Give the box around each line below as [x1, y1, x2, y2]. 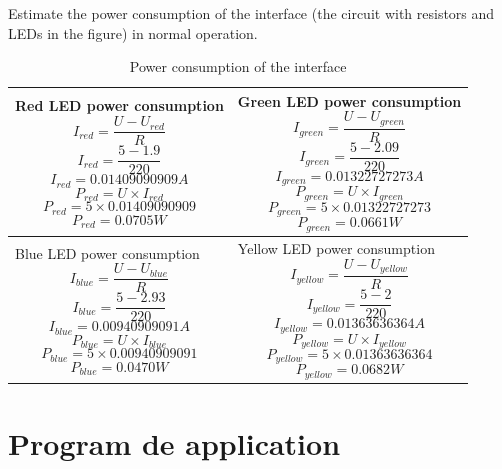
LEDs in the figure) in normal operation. [8, 22, 258, 43]
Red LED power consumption [15, 95, 224, 116]
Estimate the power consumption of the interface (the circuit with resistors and [8, 3, 495, 23]
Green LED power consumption [237, 90, 462, 111]
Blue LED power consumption [15, 242, 200, 263]
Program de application [8, 422, 341, 463]
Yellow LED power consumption [237, 237, 435, 258]
